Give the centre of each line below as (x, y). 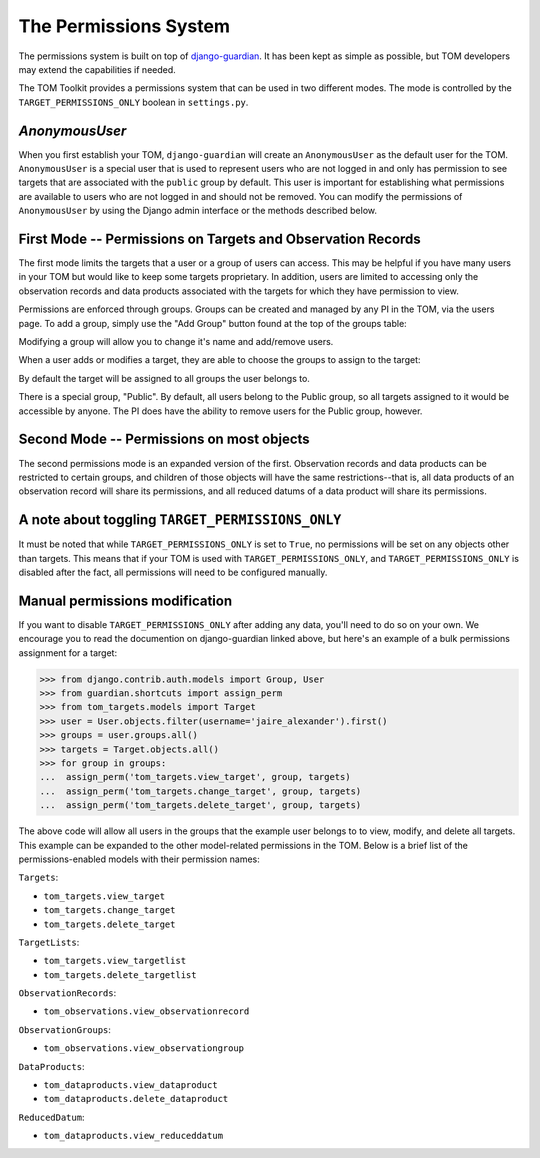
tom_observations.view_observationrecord (146, 1011)
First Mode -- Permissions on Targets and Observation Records (220, 239)
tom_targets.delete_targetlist (120, 974)
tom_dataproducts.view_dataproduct (131, 1085)
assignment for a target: (68, 652)
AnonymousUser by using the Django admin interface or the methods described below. (197, 211)
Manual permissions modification (125, 600)
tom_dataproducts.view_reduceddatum (133, 1136)
